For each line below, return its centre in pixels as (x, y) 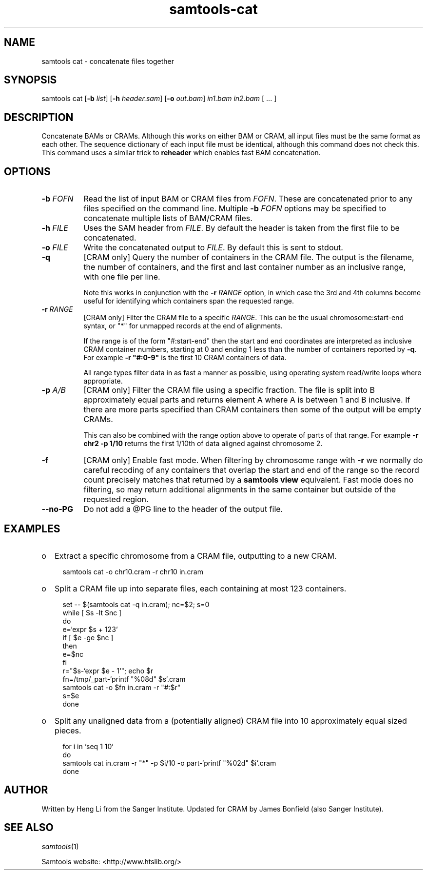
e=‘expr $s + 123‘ (90, 629)
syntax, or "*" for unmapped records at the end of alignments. (183, 326)
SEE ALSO (29, 828)
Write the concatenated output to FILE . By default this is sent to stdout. (213, 248)
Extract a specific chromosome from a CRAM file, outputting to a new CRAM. (196, 556)
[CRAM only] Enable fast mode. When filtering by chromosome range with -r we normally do (253, 460)
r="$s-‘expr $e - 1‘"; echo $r (108, 671)
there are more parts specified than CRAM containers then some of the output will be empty (252, 410)
